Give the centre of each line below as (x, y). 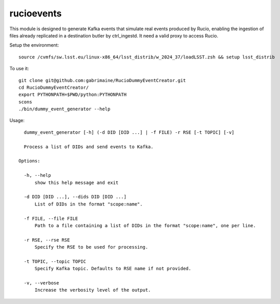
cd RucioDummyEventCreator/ (54, 87)
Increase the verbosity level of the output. (93, 290)
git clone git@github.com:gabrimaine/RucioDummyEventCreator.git (102, 80)
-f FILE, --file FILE (51, 218)
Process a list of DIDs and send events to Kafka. (89, 147)
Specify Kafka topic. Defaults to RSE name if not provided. (113, 269)
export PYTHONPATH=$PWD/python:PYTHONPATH (73, 95)
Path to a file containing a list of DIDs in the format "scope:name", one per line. (145, 225)
